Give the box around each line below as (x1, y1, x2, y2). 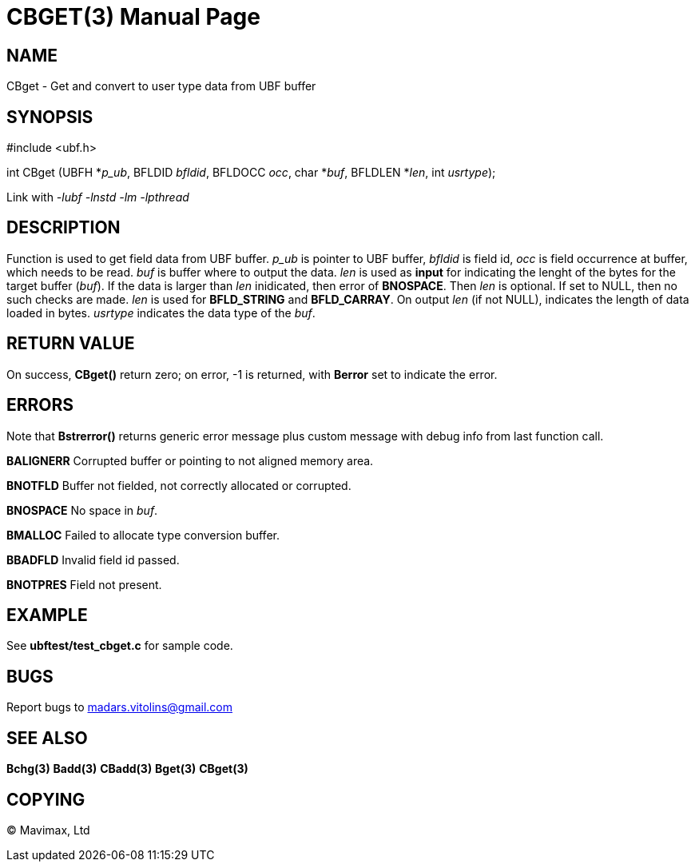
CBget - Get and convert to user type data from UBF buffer (6, 79, 316, 94)
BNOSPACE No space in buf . (6, 503, 158, 517)
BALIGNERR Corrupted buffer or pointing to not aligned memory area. (6, 453, 374, 468)
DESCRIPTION (6, 217, 121, 238)
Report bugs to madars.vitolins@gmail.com (6, 700, 232, 715)
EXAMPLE (6, 604, 88, 625)
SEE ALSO (6, 727, 88, 748)
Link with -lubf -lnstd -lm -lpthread (6, 190, 189, 205)
